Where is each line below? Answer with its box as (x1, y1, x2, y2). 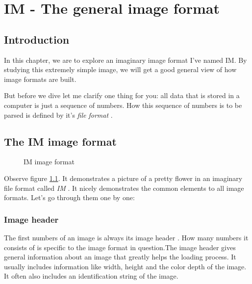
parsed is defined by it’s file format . (4, 109, 113, 120)
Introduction (4, 31, 70, 47)
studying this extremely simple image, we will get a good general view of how (4, 64, 237, 75)
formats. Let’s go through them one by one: (4, 192, 135, 203)
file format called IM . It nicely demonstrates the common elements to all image (4, 182, 244, 193)
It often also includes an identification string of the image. (4, 271, 178, 281)
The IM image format (4, 133, 117, 149)
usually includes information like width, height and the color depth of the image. (4, 261, 247, 271)
